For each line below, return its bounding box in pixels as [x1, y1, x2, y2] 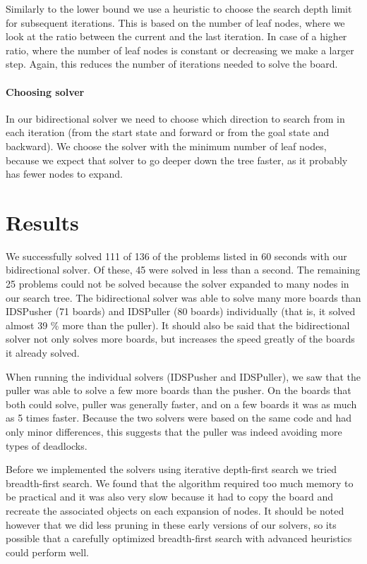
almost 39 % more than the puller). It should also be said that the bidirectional [6, 317, 350, 332]
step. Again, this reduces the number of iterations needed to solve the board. [6, 56, 338, 71]
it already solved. [6, 345, 80, 360]
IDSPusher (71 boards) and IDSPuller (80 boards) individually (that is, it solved [6, 304, 356, 319]
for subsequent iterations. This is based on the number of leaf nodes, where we [6, 15, 345, 30]
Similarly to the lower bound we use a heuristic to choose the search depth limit [6, 1, 352, 16]
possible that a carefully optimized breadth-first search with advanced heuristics [6, 531, 352, 546]
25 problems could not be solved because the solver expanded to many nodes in [6, 276, 349, 291]
